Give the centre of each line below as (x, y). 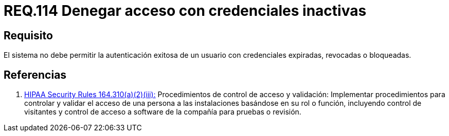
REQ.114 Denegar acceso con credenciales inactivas (185, 11)
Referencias (35, 75)
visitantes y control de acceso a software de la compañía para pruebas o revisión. (163, 112)
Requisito (28, 35)
